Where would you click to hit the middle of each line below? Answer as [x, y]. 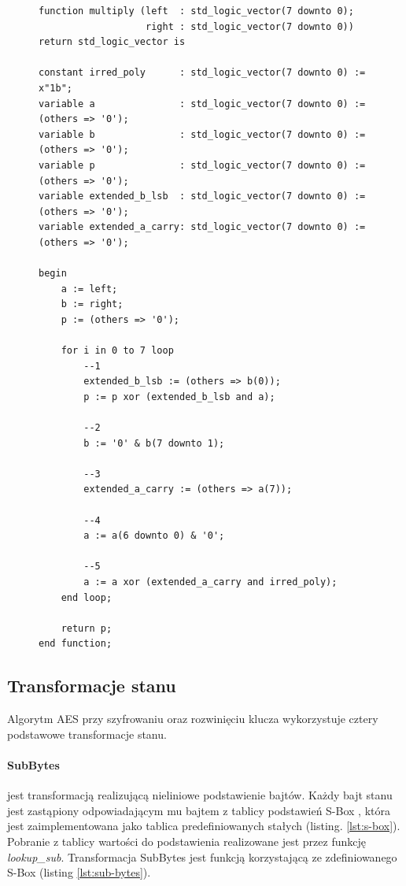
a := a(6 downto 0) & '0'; [154, 536]
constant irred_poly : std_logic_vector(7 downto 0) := [202, 73]
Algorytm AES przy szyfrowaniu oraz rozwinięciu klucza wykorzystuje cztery [193, 719]
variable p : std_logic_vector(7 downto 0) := [202, 165]
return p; [87, 628]
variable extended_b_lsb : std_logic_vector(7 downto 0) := [202, 196]
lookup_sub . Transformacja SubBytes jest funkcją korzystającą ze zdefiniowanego [202, 856]
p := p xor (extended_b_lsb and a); [179, 397]
